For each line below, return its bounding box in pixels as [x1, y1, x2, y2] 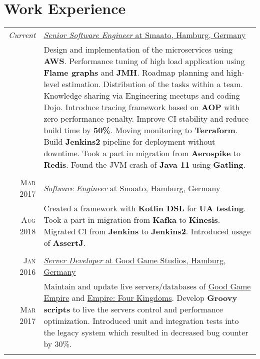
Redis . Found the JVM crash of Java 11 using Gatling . [43, 159, 246, 171]
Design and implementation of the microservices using [43, 44, 232, 56]
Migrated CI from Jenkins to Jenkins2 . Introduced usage [43, 225, 251, 237]
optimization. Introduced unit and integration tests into [43, 315, 239, 327]
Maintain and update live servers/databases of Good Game [43, 280, 251, 292]
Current [8, 29, 36, 41]
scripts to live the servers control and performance [43, 303, 223, 315]
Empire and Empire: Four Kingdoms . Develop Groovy [43, 292, 237, 304]
